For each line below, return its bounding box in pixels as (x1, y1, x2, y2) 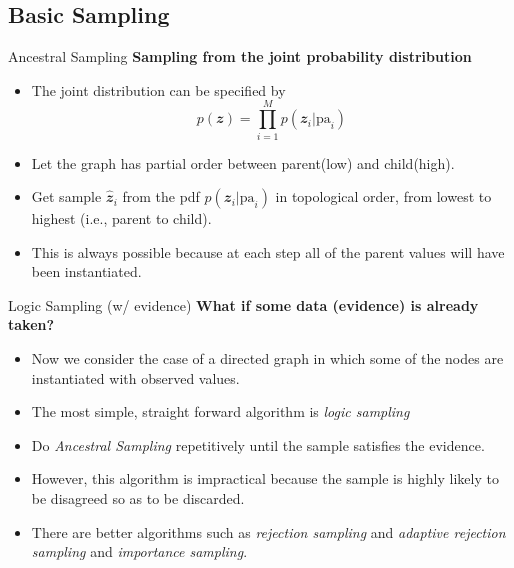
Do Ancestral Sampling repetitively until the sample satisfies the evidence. (31, 434, 485, 455)
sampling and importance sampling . (31, 541, 248, 562)
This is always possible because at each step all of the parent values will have (31, 241, 505, 262)
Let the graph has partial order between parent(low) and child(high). (31, 152, 455, 173)
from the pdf (122, 186, 200, 207)
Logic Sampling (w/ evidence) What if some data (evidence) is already (8, 294, 479, 315)
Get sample (31, 186, 102, 207)
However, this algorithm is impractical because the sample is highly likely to (31, 468, 499, 489)
